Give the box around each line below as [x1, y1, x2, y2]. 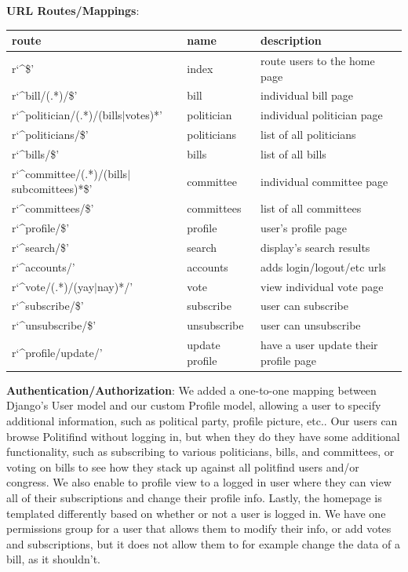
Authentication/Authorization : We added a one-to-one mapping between [6, 381, 377, 398]
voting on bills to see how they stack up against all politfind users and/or [6, 458, 359, 475]
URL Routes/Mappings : [6, 2, 140, 18]
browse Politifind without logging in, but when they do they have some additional [6, 428, 400, 444]
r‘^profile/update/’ [12, 344, 103, 360]
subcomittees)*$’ [12, 180, 93, 197]
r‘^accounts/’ [12, 258, 75, 275]
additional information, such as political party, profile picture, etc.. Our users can [6, 412, 398, 428]
